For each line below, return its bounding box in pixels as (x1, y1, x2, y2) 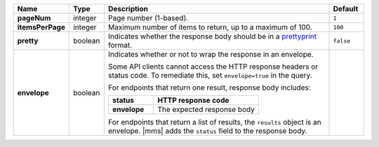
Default (333, 4, 359, 13)
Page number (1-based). (107, 13, 189, 22)
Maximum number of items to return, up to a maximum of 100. (107, 22, 312, 31)
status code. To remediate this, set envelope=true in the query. (107, 71, 312, 80)
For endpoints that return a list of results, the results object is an (107, 118, 322, 127)
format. (107, 41, 133, 50)
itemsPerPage (17, 22, 66, 31)
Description (107, 4, 149, 13)
